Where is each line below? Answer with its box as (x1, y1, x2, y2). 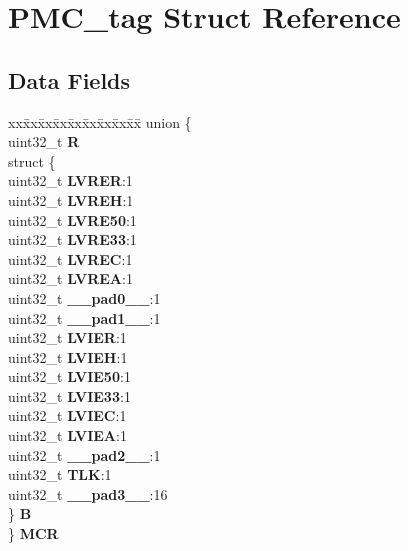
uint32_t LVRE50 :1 (8, 209, 137, 230)
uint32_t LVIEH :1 (8, 346, 128, 367)
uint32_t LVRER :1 (8, 170, 133, 191)
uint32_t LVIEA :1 (8, 425, 127, 446)
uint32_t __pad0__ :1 (8, 287, 161, 308)
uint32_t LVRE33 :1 (8, 229, 137, 250)
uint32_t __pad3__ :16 (8, 483, 168, 504)
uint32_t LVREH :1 (8, 189, 134, 210)
